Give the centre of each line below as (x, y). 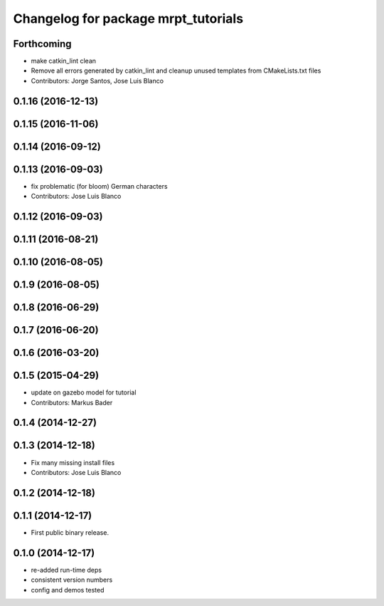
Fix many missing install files (73, 462)
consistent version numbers (72, 580)
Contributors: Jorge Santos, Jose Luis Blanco (97, 80)
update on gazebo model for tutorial (84, 392)
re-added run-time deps (66, 570)
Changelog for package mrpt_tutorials (128, 19)
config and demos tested (68, 590)
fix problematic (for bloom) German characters (99, 186)
